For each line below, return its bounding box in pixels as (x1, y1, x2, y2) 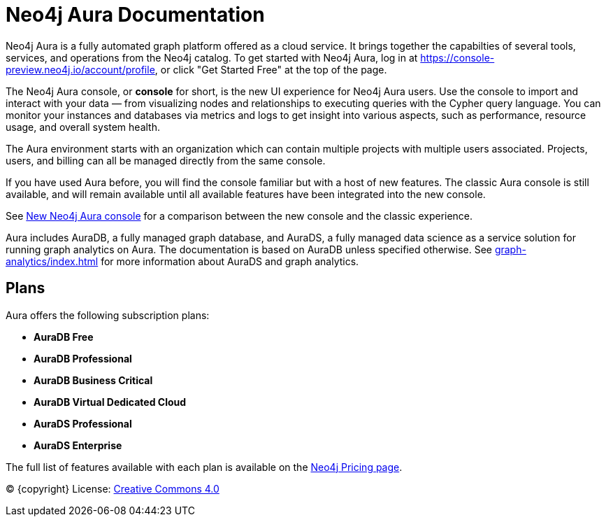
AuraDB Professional (34, 352, 132, 365)
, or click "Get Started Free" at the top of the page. (154, 63, 387, 76)
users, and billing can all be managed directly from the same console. (6, 154, 326, 167)
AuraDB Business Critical (34, 374, 153, 386)
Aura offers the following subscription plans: (6, 309, 210, 321)
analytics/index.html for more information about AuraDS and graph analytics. (6, 255, 359, 267)
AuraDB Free (34, 330, 94, 343)
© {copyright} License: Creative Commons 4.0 (6, 482, 219, 495)
